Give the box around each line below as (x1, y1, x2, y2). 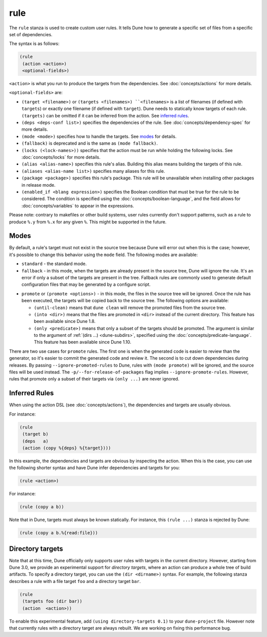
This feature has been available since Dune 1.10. (34, 339, 132, 345)
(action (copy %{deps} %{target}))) (22, 445, 111, 451)
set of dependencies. (9, 31, 53, 37)
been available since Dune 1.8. (34, 318, 96, 324)
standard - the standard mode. (21, 261, 87, 267)
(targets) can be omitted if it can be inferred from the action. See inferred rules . (21, 112, 189, 118)
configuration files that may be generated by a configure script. (21, 281, 151, 287)
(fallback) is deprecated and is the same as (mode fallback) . (21, 140, 158, 146)
